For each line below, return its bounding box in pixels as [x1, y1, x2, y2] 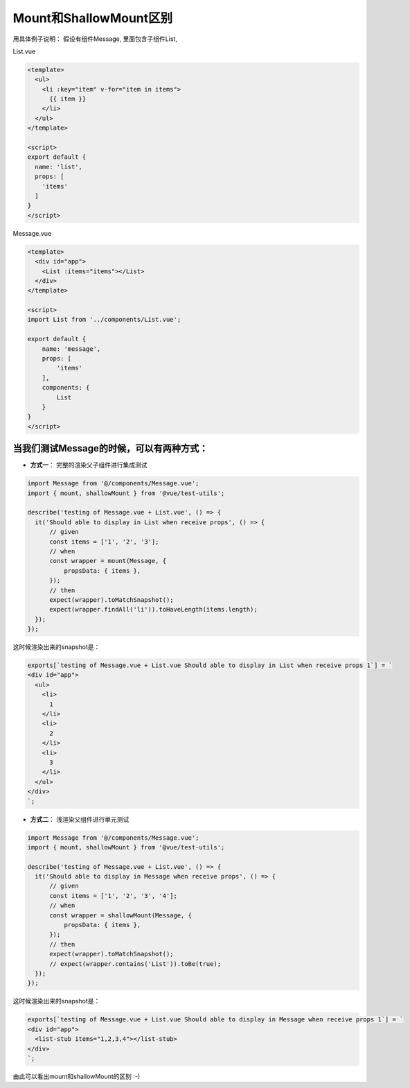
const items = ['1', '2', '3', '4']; [49, 892, 178, 899]
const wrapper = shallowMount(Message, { [49, 911, 192, 919]
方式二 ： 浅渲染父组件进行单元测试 [30, 815, 130, 823]
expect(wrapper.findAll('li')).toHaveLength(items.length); [49, 605, 258, 614]
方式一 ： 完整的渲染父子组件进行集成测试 [30, 461, 148, 469]
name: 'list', [35, 163, 83, 171]
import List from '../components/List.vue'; [27, 316, 181, 324]
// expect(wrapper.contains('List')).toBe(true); [49, 960, 222, 967]
